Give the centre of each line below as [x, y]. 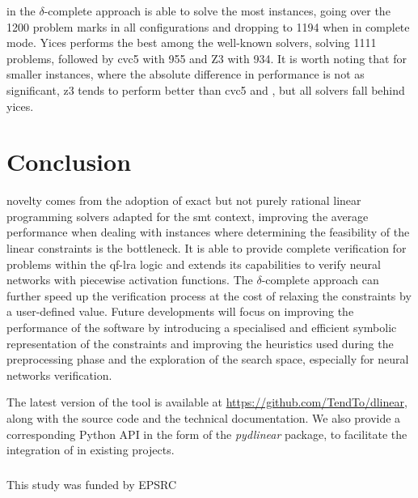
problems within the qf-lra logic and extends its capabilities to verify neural [194, 264]
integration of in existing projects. [91, 450]
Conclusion [69, 162]
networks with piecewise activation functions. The [130, 280]
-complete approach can [320, 280]
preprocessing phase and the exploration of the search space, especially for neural [208, 359]
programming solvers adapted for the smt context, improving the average [188, 216]
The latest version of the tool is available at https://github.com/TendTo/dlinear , [207, 402]
